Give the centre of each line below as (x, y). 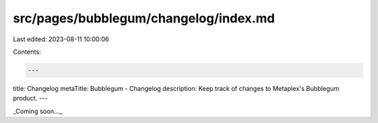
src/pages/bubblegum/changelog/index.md (144, 18)
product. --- (30, 99)
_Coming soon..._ (37, 111)
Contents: (27, 52)
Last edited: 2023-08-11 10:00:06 (61, 39)
